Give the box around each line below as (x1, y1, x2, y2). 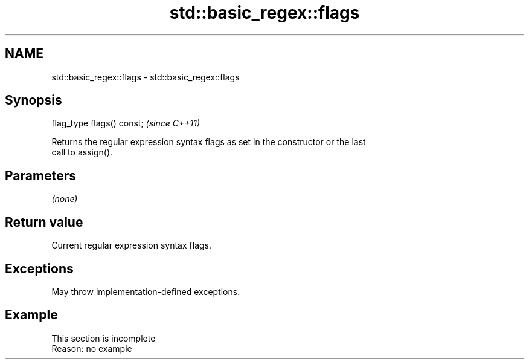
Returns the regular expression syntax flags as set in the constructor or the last (51, 137, 366, 148)
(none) (51, 193, 78, 204)
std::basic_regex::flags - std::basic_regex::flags (51, 71, 240, 82)
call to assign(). (51, 147, 113, 158)
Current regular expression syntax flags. (51, 240, 211, 251)
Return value (5, 214, 83, 230)
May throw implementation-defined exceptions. (51, 286, 240, 297)
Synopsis (5, 93, 62, 108)
